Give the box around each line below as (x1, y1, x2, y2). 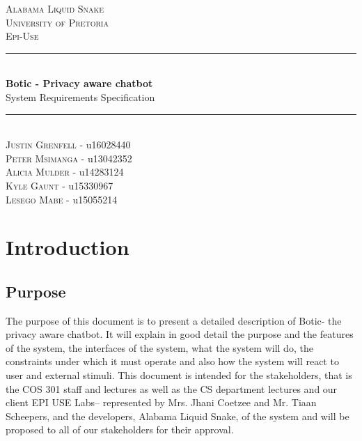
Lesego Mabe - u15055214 (6, 192, 118, 206)
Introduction (6, 233, 129, 261)
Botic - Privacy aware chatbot (6, 76, 153, 91)
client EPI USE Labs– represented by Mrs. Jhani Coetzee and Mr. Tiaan (6, 395, 317, 410)
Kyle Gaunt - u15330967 (6, 178, 113, 192)
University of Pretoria (6, 15, 109, 29)
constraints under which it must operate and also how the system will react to (6, 354, 339, 369)
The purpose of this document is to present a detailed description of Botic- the (6, 313, 342, 327)
